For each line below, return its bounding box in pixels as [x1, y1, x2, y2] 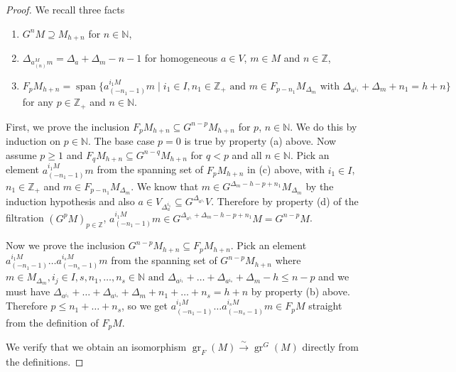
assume [6, 147, 37, 162]
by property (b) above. [251, 284, 350, 299]
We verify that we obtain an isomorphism [6, 339, 187, 354]
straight [308, 298, 342, 313]
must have [6, 284, 50, 299]
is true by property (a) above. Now [184, 133, 337, 148]
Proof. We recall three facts [6, 2, 125, 16]
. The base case [87, 133, 155, 148]
